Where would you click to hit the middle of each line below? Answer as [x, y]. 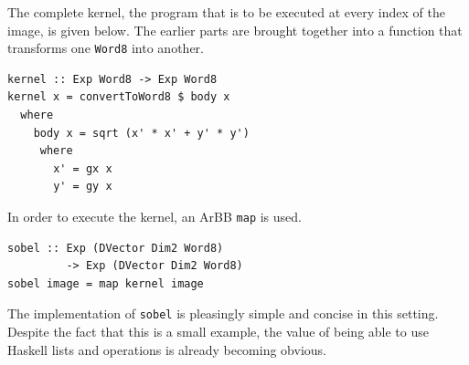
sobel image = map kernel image [106, 283]
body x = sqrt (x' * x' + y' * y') [141, 133]
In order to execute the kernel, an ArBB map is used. [155, 216]
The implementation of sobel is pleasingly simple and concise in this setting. [223, 313]
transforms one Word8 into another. [106, 48]
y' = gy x [83, 187]
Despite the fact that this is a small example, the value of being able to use [218, 332]
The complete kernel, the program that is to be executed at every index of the [226, 12]
